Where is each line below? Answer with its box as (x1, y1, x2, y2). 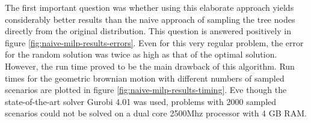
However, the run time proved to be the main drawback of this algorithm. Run (5, 59, 295, 72)
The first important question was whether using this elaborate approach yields (5, 1, 294, 13)
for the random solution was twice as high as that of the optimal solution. (5, 48, 277, 61)
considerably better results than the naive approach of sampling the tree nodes (5, 13, 295, 25)
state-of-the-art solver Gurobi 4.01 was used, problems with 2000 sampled (5, 95, 277, 107)
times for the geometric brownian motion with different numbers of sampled (5, 71, 285, 84)
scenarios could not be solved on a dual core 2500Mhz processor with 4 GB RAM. (5, 107, 307, 119)
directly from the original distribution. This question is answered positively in (5, 25, 291, 37)
